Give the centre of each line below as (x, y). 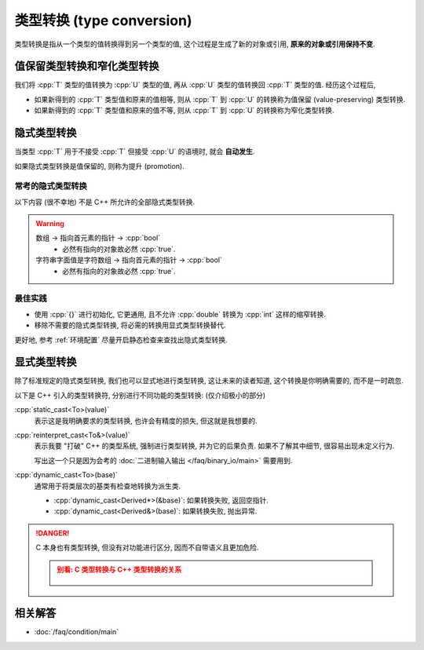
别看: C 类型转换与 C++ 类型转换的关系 (119, 569)
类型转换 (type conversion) (103, 20)
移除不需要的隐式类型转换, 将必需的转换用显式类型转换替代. (130, 325)
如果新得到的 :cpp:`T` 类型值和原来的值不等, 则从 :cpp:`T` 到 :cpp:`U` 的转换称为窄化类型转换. (184, 111)
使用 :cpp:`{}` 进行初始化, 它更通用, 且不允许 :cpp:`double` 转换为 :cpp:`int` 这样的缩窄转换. (180, 314)
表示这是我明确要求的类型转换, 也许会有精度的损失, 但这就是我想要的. (146, 421)
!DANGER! (53, 533)
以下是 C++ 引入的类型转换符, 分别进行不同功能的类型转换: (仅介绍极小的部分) (140, 395)
